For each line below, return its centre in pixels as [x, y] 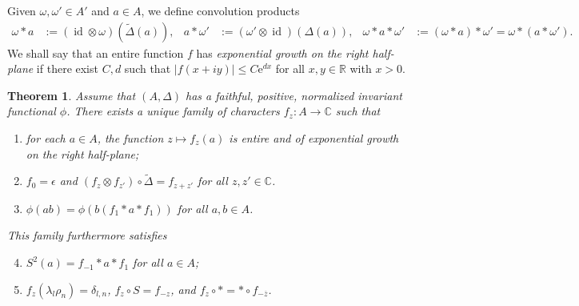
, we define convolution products [220, 10]
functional [32, 111]
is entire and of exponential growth [314, 138]
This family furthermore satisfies [87, 235]
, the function [130, 138]
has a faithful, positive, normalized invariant [294, 95]
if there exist [67, 68]
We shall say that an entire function [96, 52]
